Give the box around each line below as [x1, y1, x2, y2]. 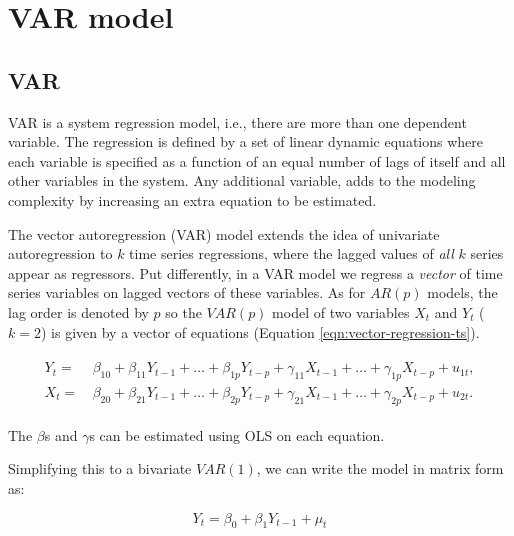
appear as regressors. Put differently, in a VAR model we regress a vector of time [8, 262, 503, 283]
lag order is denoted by [8, 301, 149, 322]
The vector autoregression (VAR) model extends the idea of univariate [8, 223, 440, 244]
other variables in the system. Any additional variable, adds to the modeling [8, 170, 476, 191]
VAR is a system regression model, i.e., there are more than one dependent [8, 111, 467, 132]
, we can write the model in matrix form [256, 458, 504, 479]
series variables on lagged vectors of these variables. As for [8, 282, 366, 303]
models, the [427, 282, 498, 303]
